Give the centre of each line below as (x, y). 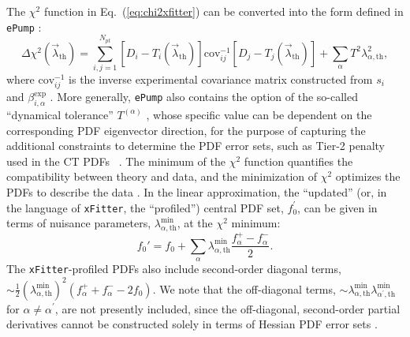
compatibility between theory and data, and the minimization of (162, 176)
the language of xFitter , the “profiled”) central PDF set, (145, 207)
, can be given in (337, 207)
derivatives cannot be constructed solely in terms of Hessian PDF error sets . (192, 324)
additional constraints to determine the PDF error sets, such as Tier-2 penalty (196, 146)
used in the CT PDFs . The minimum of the (116, 161)
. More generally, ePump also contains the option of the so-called (204, 97)
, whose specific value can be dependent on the (259, 114)
